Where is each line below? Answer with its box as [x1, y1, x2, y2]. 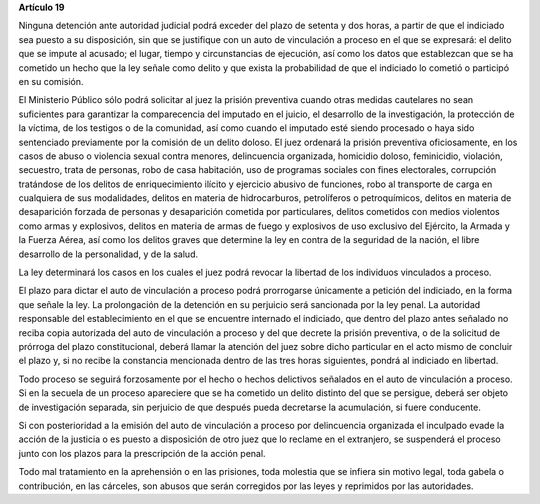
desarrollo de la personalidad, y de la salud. [18, 248, 199, 260]
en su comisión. [18, 75, 84, 87]
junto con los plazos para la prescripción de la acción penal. [18, 447, 266, 459]
